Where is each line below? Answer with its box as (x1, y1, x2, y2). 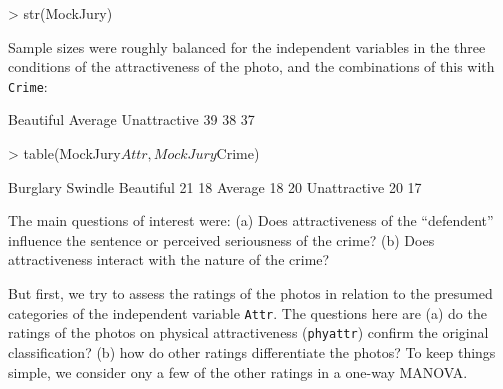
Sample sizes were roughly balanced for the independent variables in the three (8, 36, 486, 57)
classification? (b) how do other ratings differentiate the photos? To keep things (8, 341, 496, 362)
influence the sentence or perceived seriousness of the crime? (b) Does (8, 229, 435, 250)
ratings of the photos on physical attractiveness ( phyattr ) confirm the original (8, 322, 489, 343)
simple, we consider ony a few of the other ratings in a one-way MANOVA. (8, 361, 468, 382)
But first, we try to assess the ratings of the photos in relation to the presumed (8, 283, 493, 303)
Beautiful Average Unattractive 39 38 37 (8, 109, 255, 130)
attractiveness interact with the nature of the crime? (8, 249, 330, 270)
